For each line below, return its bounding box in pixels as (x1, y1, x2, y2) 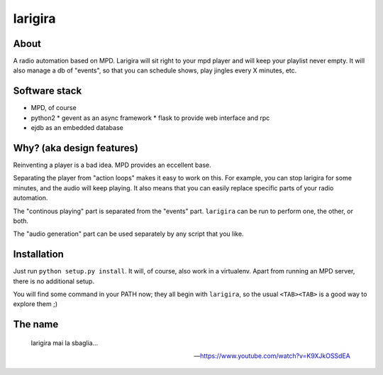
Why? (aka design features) (13, 142, 138, 154)
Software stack (13, 85, 82, 97)
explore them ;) (13, 300, 58, 308)
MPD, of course (30, 104, 77, 112)
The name (13, 318, 59, 330)
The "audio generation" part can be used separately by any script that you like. (13, 229, 244, 238)
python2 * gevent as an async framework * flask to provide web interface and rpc (30, 114, 270, 122)
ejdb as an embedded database (30, 124, 123, 132)
